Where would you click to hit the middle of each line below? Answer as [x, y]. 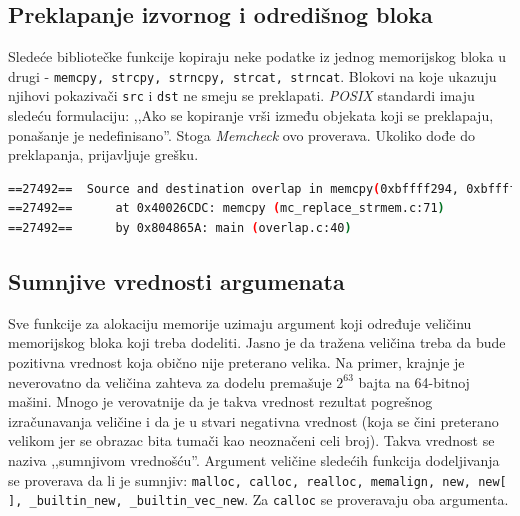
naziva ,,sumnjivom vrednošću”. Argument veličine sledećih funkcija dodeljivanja [254, 460]
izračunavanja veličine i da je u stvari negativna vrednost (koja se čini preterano [253, 420]
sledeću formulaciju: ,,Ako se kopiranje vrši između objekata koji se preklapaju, [251, 115]
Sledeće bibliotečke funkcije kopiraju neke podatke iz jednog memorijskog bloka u [257, 56]
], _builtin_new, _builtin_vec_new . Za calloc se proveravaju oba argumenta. [258, 499]
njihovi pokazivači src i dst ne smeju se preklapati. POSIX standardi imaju [241, 95]
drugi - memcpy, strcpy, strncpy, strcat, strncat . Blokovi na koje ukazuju [252, 75]
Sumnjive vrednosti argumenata [176, 281]
